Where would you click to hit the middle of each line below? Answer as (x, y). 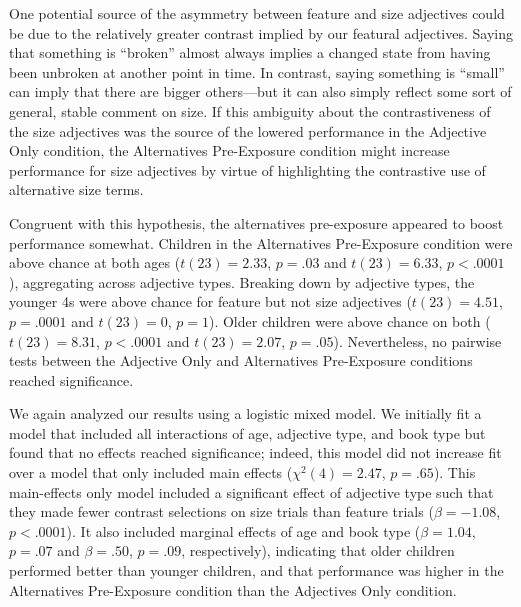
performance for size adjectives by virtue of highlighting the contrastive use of (247, 169)
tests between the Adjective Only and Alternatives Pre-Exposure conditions (241, 360)
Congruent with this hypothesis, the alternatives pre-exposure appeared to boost (256, 222)
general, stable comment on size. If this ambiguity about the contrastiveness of (250, 110)
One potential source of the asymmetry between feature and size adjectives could (257, 13)
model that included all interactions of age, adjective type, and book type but (247, 432)
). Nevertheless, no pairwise (417, 340)
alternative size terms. (76, 189)
